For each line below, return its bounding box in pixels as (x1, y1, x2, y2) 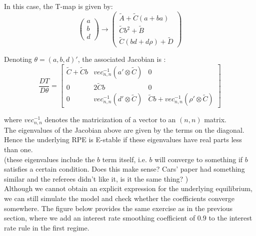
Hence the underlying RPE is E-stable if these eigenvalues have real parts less (4, 134, 242, 145)
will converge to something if (154, 154, 243, 164)
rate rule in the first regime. (4, 222, 89, 233)
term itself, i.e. (102, 154, 147, 164)
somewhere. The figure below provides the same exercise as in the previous (4, 203, 233, 213)
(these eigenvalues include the (4, 154, 95, 164)
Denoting (4, 54, 32, 64)
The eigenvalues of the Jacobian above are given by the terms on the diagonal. (4, 124, 244, 135)
